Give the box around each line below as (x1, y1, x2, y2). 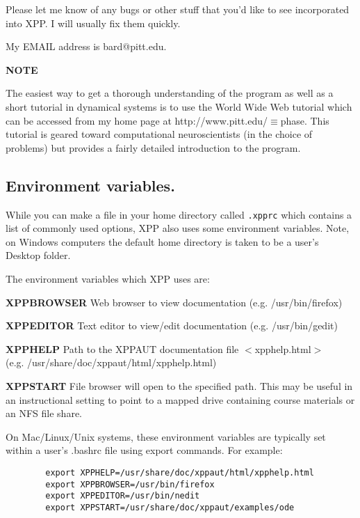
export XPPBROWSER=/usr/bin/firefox (45, 479, 215, 489)
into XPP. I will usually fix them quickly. (6, 15, 181, 30)
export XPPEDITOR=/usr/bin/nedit (45, 491, 200, 501)
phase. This (280, 113, 329, 127)
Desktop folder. (6, 248, 71, 262)
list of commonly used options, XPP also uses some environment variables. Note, (6, 221, 350, 235)
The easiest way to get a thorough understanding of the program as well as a (6, 86, 334, 100)
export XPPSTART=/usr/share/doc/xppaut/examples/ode (45, 502, 295, 512)
